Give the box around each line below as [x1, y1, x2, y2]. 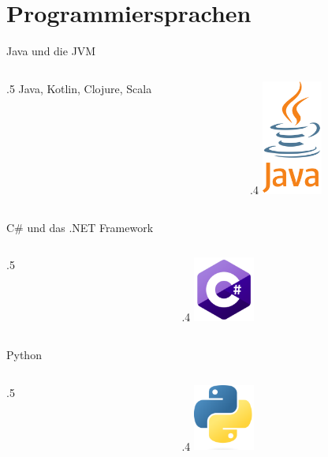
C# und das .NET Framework [6, 219, 154, 235]
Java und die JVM [6, 43, 96, 59]
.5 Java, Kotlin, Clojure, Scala [6, 80, 152, 96]
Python [6, 346, 42, 363]
